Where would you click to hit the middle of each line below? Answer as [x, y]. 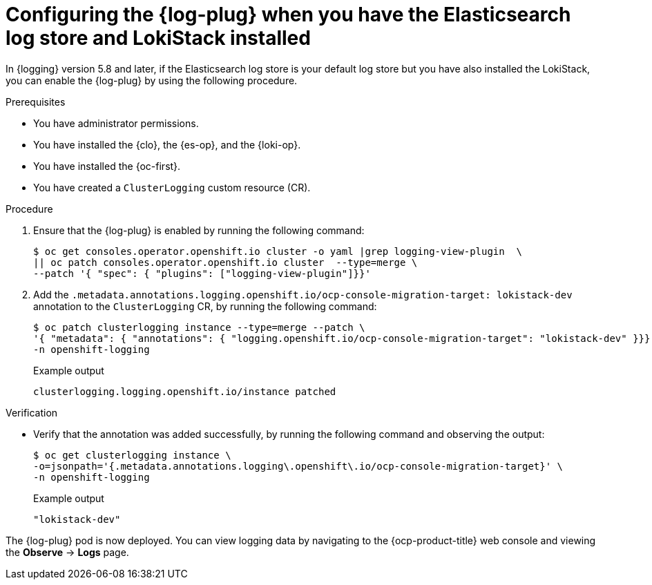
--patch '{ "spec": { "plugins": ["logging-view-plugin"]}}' [202, 273]
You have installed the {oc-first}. [107, 166]
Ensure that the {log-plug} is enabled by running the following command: [199, 230]
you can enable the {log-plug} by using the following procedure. [152, 80]
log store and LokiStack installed [158, 38]
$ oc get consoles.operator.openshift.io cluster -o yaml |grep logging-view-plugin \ [278, 251]
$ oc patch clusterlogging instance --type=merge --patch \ [199, 327]
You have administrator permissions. [116, 123]
